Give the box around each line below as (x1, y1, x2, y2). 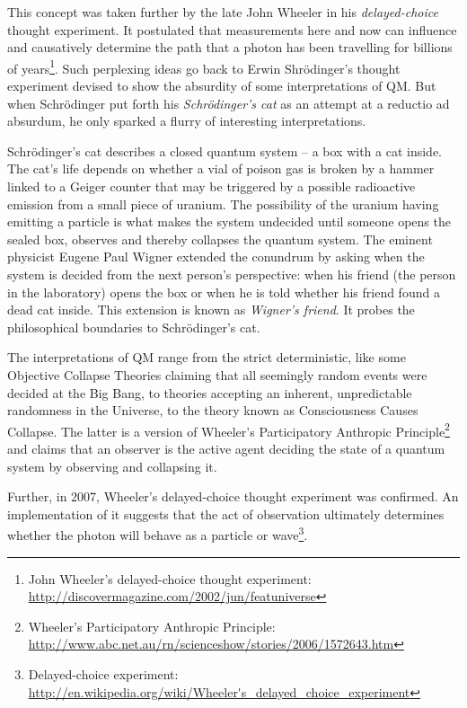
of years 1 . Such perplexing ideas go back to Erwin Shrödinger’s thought (7, 56, 401, 77)
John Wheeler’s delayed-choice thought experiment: (28, 569, 312, 588)
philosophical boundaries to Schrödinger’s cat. (7, 317, 260, 336)
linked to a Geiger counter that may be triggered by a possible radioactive (7, 177, 416, 195)
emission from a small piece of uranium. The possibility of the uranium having (7, 194, 439, 213)
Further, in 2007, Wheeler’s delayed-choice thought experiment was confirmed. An (7, 487, 459, 506)
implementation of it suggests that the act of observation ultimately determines (7, 504, 445, 523)
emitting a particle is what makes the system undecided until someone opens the (7, 212, 451, 231)
